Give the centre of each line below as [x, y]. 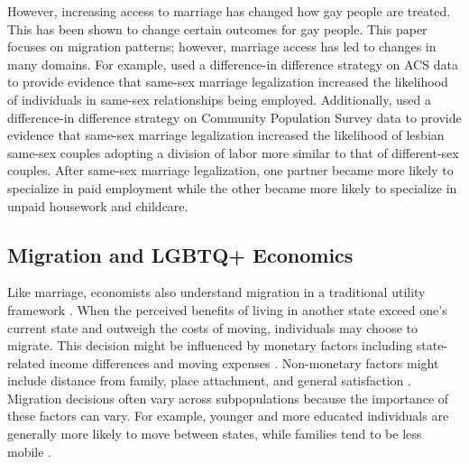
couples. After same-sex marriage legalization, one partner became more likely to [230, 170]
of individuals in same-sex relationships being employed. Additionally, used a [219, 99]
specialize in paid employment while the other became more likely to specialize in [232, 187]
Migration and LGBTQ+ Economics [180, 254]
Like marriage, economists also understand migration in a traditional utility [216, 292]
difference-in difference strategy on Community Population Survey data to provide [234, 117]
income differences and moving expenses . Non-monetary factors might [244, 362]
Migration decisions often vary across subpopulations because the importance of [228, 398]
